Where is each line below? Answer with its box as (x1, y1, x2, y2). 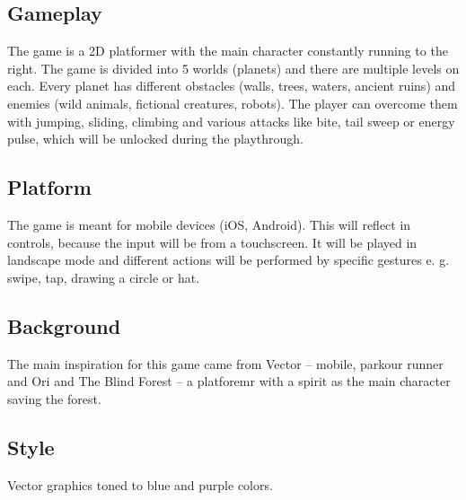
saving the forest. (7, 389, 101, 408)
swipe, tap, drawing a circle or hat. (7, 268, 200, 286)
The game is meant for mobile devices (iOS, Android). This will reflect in (7, 215, 411, 233)
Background (7, 311, 121, 339)
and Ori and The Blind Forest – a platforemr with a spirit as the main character (7, 372, 451, 390)
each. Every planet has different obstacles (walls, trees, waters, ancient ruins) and (7, 76, 456, 95)
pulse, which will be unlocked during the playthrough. (7, 129, 303, 148)
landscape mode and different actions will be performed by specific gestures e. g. (7, 250, 450, 269)
